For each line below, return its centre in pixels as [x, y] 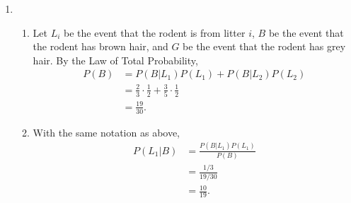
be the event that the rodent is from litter [155, 32]
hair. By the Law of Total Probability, [115, 60]
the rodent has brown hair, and [100, 46]
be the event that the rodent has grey [264, 46]
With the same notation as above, [107, 132]
